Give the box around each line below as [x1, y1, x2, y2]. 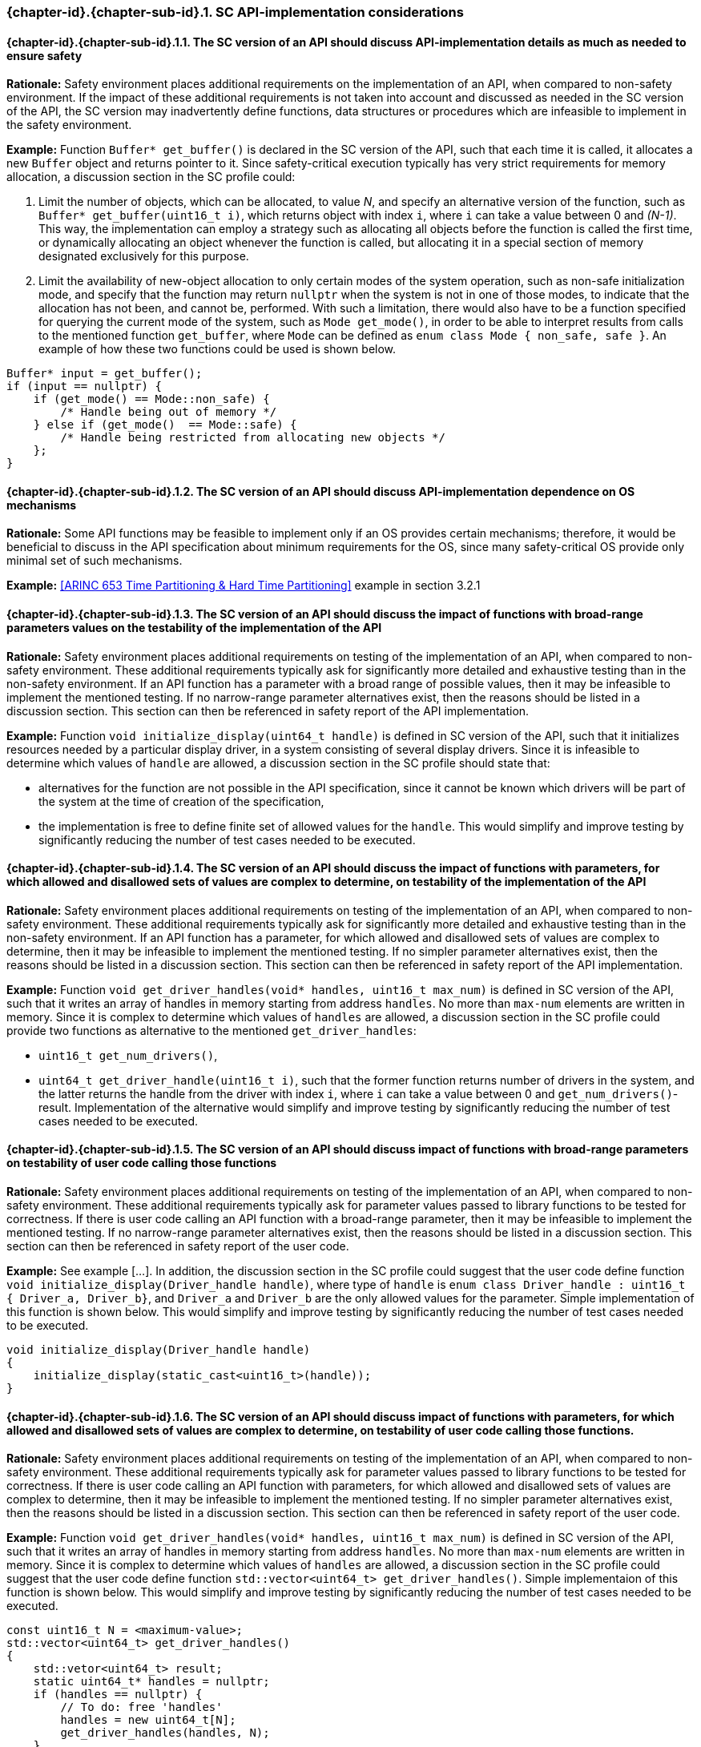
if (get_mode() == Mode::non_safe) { [33, 392, 270, 406]
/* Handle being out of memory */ [60, 405, 277, 419]
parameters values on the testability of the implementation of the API [6, 621, 382, 635]
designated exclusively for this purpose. [38, 249, 249, 264]
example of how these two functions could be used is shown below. [38, 342, 397, 356]
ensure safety [6, 48, 83, 62]
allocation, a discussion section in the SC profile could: [6, 170, 296, 184]
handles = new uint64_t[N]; [60, 1713, 236, 1727]
